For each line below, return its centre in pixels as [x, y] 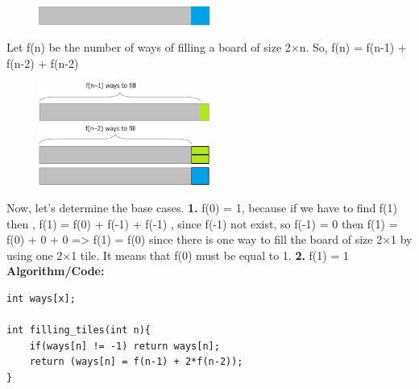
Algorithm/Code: [56, 271]
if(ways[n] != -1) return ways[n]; [124, 346]
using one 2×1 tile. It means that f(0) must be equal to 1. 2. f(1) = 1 [178, 255]
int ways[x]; [41, 299]
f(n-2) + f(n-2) [43, 63]
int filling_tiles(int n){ [79, 330]
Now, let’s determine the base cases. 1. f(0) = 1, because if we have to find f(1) [202, 208]
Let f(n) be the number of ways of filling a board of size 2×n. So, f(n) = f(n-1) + [207, 47]
